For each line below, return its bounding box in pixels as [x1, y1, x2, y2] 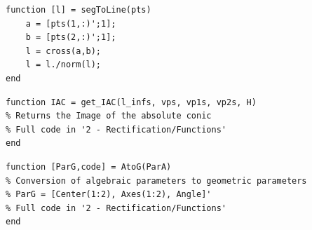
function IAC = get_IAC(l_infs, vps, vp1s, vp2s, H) [6, 97, 257, 107]
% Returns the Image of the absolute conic [6, 111, 212, 121]
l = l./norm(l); [25, 60, 102, 70]
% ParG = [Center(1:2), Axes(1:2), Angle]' [6, 189, 212, 200]
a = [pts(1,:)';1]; [25, 18, 116, 29]
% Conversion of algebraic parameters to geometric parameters [6, 175, 307, 186]
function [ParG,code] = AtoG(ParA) [6, 161, 172, 172]
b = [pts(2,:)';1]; [25, 32, 116, 43]
